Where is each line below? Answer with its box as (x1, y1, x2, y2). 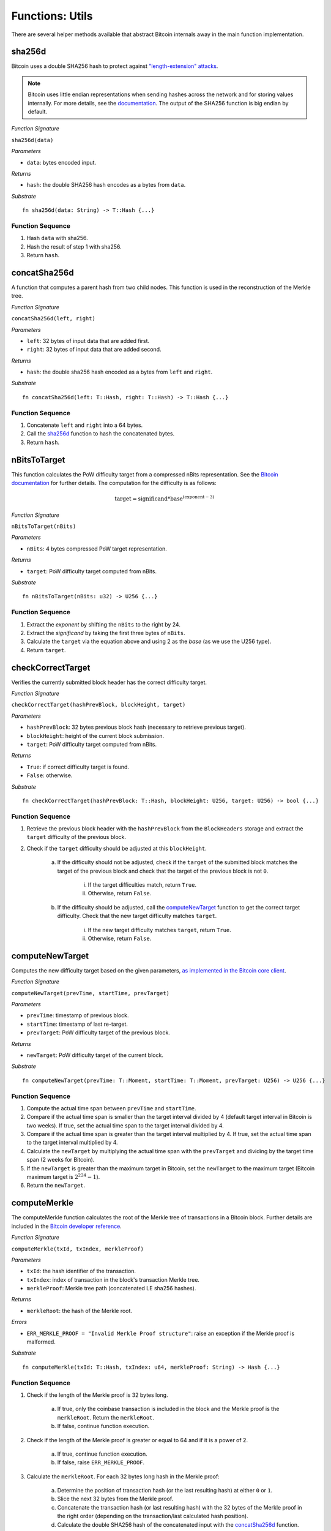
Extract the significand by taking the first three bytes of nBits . (26, 629, 185, 636)
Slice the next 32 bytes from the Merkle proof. (57, 1495, 174, 1503)
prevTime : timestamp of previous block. (26, 1012, 129, 1019)
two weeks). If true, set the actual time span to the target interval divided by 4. (26, 1121, 225, 1129)
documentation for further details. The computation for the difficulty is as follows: (11, 480, 217, 487)
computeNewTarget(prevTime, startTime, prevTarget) (11, 990, 170, 996)
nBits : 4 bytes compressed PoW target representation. (26, 545, 168, 552)
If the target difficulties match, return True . (87, 881, 197, 889)
